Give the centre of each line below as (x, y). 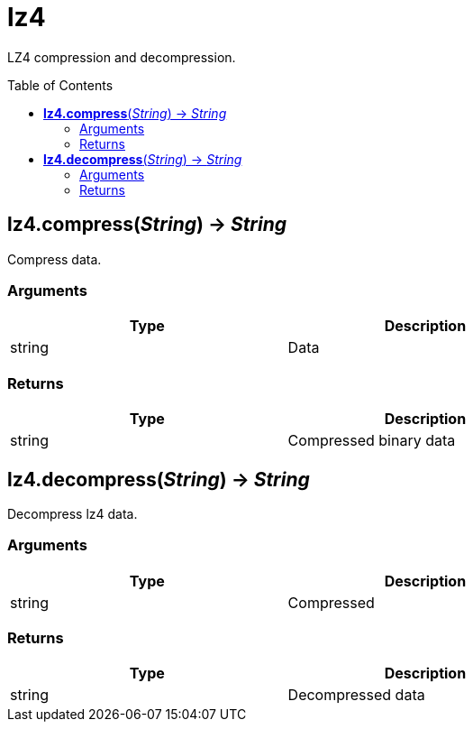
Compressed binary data (372, 441)
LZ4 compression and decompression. (122, 57)
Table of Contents (60, 85)
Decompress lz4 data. (73, 513)
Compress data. (55, 259)
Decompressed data (356, 695)
